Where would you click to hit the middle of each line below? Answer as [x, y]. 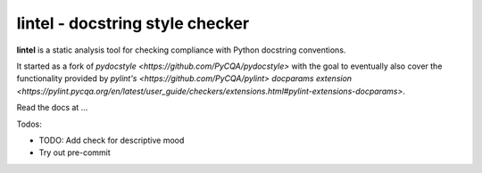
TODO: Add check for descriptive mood [112, 140]
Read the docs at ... [52, 108]
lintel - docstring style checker [133, 23]
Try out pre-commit [75, 152]
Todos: [29, 124]
